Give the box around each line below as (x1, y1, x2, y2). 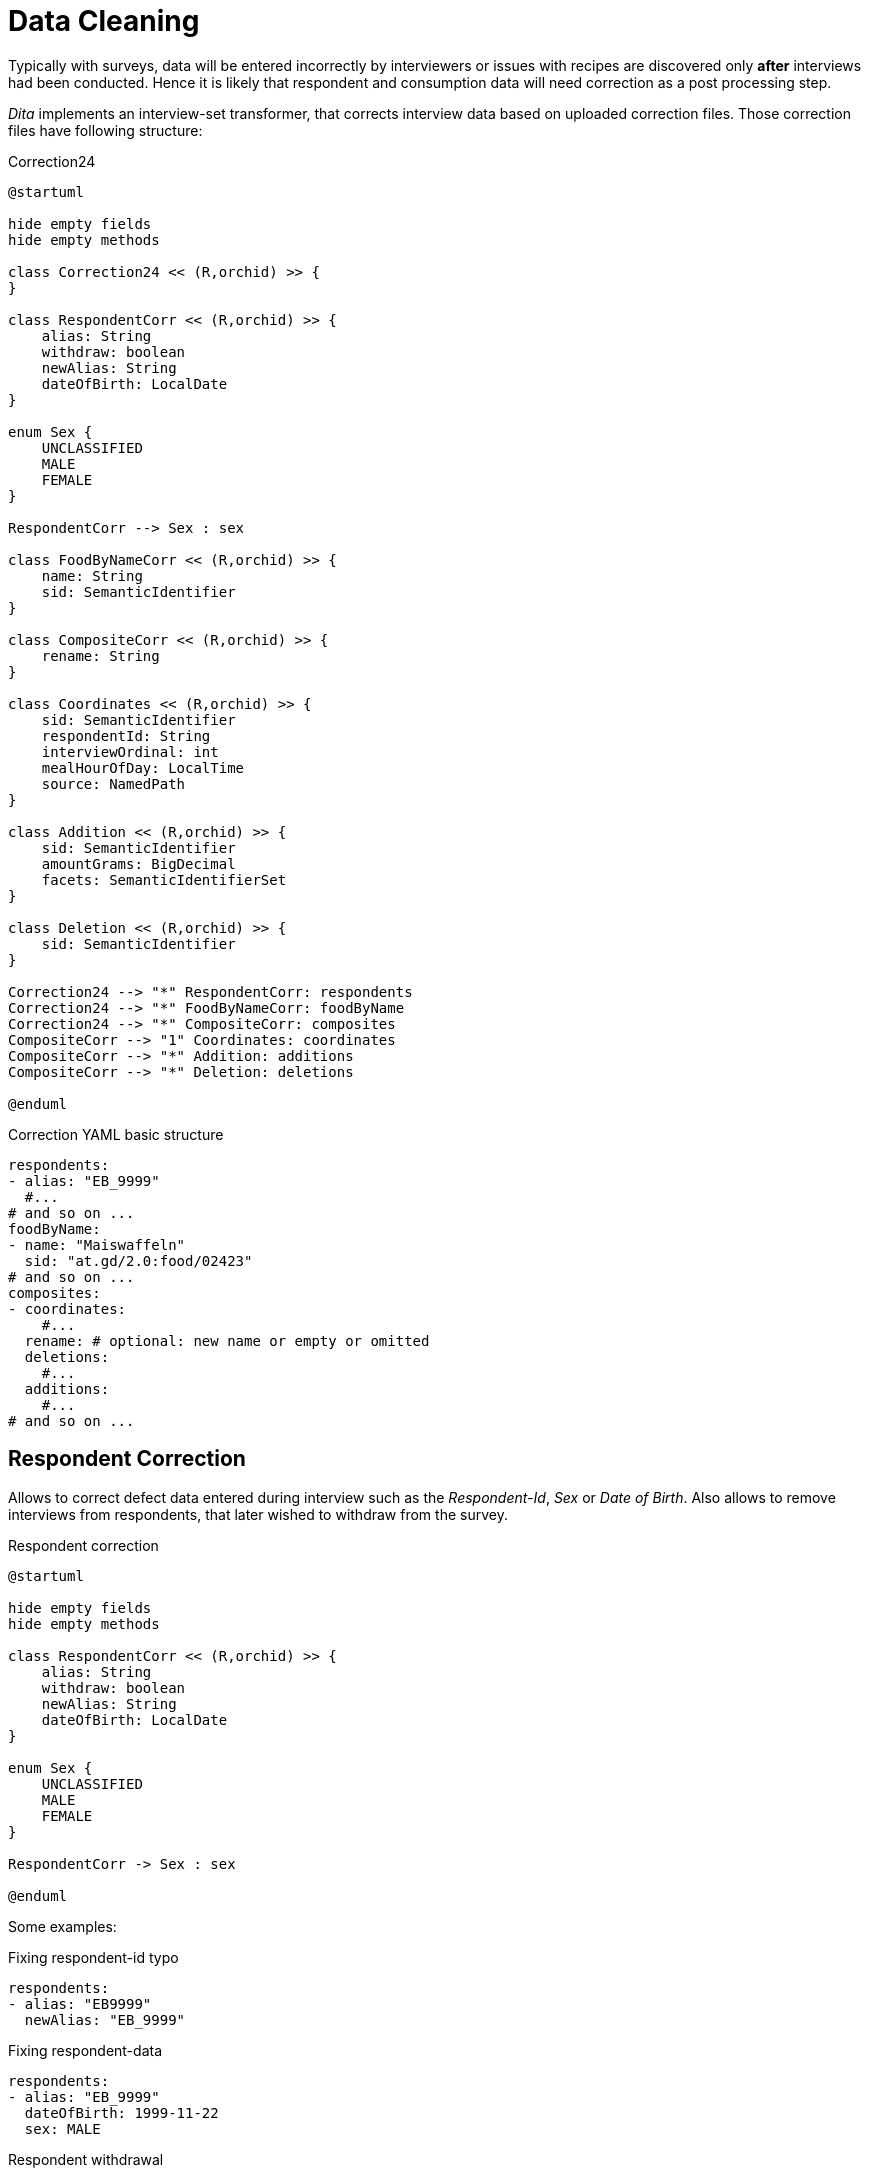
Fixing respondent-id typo (8, 1948, 179, 1966)
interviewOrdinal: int (41, 743, 219, 760)
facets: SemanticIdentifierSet (41, 871, 287, 888)
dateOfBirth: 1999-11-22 (24, 2104, 219, 2121)
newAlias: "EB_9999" (24, 2011, 186, 2028)
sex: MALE (24, 2120, 101, 2137)
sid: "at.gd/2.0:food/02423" (24, 1252, 253, 1269)
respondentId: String (41, 727, 211, 744)
